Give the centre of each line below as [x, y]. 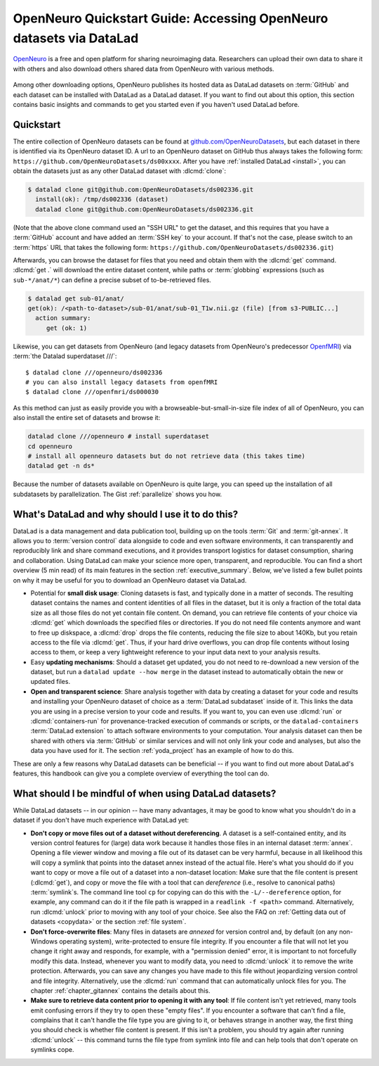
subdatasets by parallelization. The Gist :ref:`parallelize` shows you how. [118, 494]
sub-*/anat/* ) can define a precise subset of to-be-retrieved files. [112, 280]
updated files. [50, 682]
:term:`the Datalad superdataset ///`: [65, 356]
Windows [44, 941]
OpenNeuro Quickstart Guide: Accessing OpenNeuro [171, 18]
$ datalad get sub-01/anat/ [76, 298]
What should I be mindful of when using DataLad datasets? [145, 793]
